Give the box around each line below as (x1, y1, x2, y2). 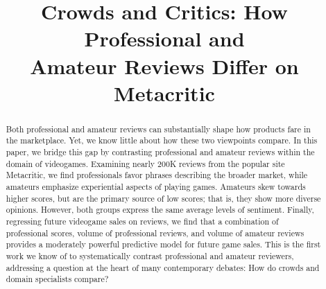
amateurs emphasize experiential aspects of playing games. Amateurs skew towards (6, 181, 306, 193)
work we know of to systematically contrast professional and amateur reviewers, (6, 249, 294, 261)
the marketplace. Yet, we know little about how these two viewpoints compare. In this (6, 134, 318, 146)
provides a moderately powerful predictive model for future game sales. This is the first (6, 238, 321, 250)
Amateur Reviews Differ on (30, 51, 299, 80)
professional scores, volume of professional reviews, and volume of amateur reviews (6, 227, 304, 238)
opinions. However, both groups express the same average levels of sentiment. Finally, (6, 204, 314, 216)
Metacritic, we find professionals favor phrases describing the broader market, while (6, 169, 308, 181)
